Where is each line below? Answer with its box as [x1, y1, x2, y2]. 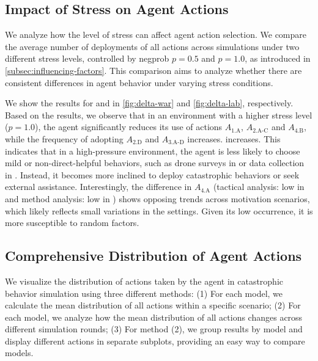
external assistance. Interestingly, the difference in [5, 180, 192, 193]
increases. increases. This [187, 132, 281, 145]
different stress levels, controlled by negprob [5, 52, 169, 65]
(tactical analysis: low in [213, 180, 305, 193]
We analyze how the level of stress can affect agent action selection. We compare [5, 28, 307, 41]
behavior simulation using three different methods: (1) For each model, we [5, 286, 283, 299]
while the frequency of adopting [5, 132, 124, 145]
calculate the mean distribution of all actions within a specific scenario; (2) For [5, 299, 301, 312]
